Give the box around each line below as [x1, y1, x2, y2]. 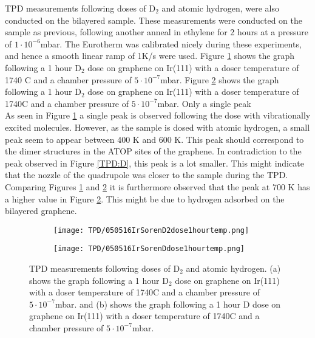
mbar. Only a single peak [157, 97, 251, 109]
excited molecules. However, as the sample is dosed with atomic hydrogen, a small [5, 120, 310, 133]
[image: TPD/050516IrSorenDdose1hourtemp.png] [53, 244, 245, 253]
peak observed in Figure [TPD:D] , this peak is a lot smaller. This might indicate [5, 156, 304, 169]
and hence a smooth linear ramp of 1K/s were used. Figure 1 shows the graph [5, 49, 295, 62]
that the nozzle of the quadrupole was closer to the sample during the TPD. [5, 168, 288, 181]
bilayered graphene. [5, 204, 77, 217]
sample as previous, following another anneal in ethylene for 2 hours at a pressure [5, 26, 309, 38]
